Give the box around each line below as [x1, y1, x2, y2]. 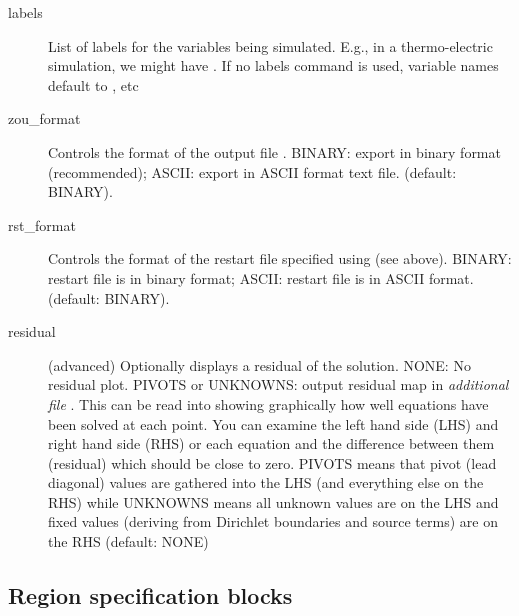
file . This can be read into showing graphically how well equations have [48, 393, 489, 414]
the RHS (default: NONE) [48, 531, 209, 552]
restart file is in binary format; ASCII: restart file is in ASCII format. [48, 267, 474, 288]
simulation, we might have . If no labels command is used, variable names [48, 55, 499, 76]
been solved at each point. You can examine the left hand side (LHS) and [48, 413, 499, 434]
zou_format [8, 108, 81, 129]
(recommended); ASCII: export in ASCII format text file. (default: [48, 161, 457, 182]
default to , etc [48, 74, 139, 95]
